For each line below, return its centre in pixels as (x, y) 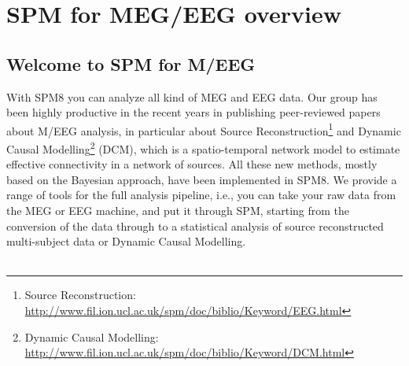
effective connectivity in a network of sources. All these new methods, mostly (192, 164)
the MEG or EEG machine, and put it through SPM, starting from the (178, 211)
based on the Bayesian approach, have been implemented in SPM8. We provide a (202, 179)
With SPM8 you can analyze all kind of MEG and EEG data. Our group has (192, 96)
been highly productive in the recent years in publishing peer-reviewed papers (193, 112)
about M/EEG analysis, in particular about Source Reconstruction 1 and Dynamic (204, 129)
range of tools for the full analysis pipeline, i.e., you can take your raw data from (201, 195)
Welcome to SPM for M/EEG (131, 63)
